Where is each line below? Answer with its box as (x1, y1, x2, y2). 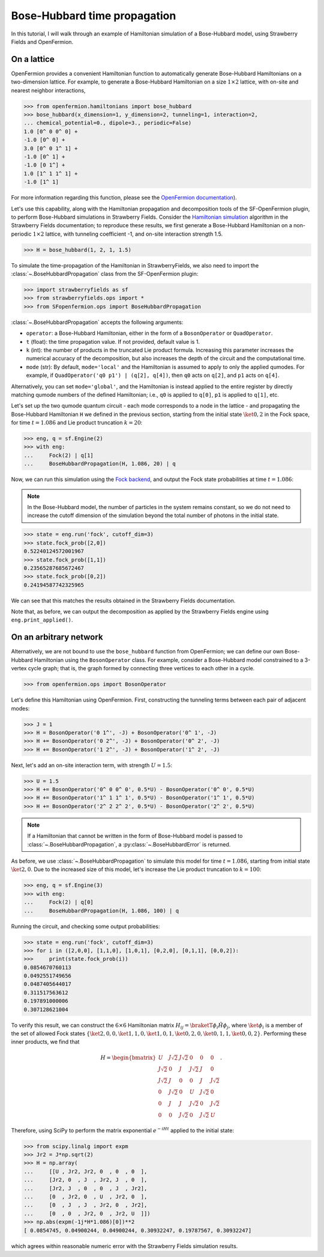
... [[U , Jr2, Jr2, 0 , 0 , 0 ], (23, 1168, 148, 1175)
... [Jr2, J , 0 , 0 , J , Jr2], (23, 1185, 148, 1191)
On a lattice (11, 54, 55, 64)
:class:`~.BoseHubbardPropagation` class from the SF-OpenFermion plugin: (11, 271, 199, 278)
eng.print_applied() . (11, 616, 73, 623)
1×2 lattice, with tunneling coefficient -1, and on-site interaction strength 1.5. (32, 230, 223, 237)
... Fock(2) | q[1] (23, 451, 94, 459)
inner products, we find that (11, 1038, 80, 1045)
